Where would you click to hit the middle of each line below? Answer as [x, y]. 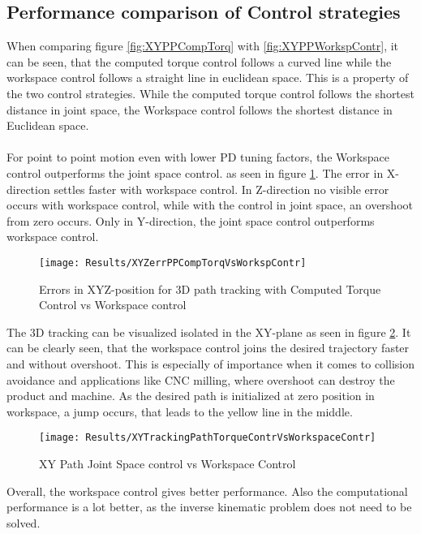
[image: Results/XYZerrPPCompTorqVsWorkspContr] [173, 263]
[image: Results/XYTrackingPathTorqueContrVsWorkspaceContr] [208, 438]
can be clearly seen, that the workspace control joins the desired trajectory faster [208, 348]
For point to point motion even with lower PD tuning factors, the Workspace [198, 157]
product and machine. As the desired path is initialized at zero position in [191, 396]
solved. [24, 522]
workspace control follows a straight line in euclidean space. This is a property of [208, 78]
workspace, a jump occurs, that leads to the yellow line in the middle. [180, 411]
